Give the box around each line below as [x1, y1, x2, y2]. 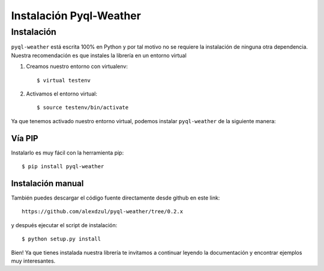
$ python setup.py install [22, 236, 101, 243]
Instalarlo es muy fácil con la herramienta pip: [11, 149, 124, 156]
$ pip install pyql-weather [22, 163, 104, 170]
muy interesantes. [11, 257, 56, 264]
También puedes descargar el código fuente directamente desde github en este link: [11, 194, 220, 201]
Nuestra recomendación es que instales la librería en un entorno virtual [11, 52, 187, 59]
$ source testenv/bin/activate [37, 104, 129, 111]
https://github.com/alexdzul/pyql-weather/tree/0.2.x [22, 208, 183, 215]
